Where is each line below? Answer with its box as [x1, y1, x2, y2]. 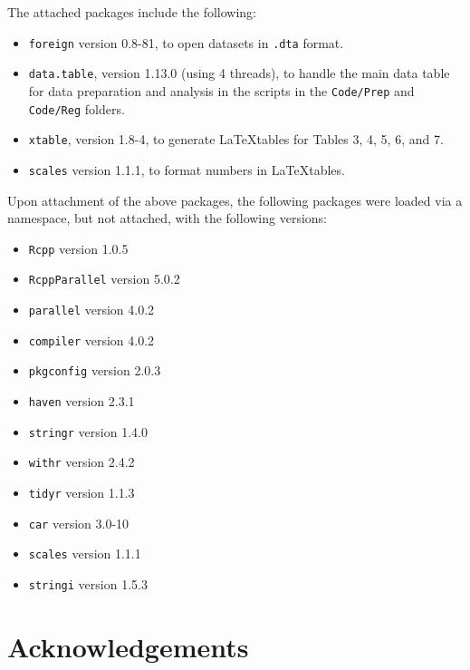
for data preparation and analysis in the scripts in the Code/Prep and [28, 81, 415, 100]
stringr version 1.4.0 [28, 422, 148, 441]
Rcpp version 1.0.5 [28, 238, 129, 257]
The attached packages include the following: [7, 3, 257, 21]
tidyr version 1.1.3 [28, 482, 135, 501]
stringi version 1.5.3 [28, 574, 148, 593]
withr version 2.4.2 [28, 452, 135, 471]
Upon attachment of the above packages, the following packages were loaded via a [7, 190, 463, 209]
